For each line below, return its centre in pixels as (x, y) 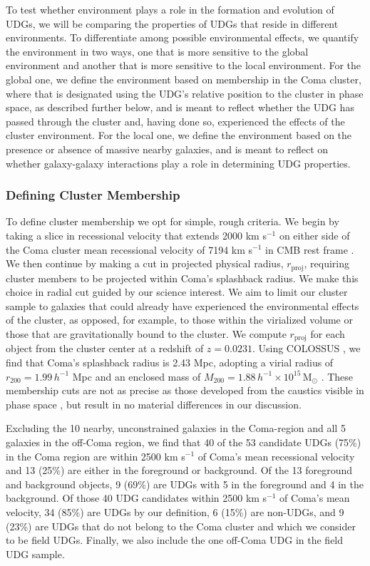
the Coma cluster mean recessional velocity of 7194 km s (129, 249)
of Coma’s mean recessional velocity (276, 456)
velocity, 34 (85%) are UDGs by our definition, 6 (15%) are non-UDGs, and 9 (175, 511)
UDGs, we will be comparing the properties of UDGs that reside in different (172, 23)
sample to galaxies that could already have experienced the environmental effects (183, 305)
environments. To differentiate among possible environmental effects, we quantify (183, 37)
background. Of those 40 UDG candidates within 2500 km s (137, 498)
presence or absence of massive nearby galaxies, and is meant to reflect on (167, 149)
